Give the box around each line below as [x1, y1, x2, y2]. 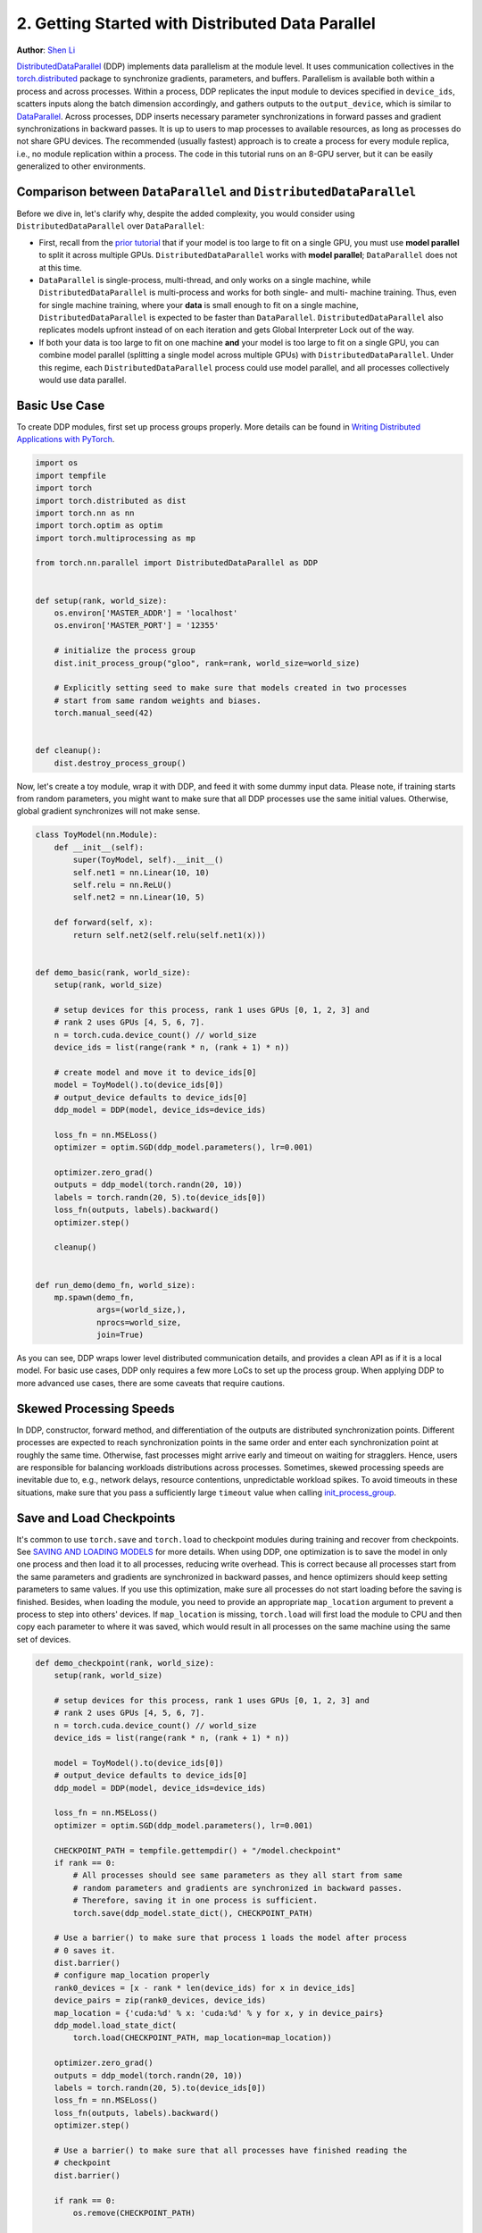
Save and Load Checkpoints [16, 1510, 176, 1526]
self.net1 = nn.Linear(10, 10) [72, 867, 210, 877]
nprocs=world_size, [96, 1317, 182, 1327]
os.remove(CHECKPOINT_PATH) [72, 2207, 196, 2218]
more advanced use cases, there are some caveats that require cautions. [16, 1377, 286, 1388]
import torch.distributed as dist [35, 496, 187, 506]
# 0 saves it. [54, 1945, 116, 1955]
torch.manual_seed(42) [54, 708, 154, 718]
